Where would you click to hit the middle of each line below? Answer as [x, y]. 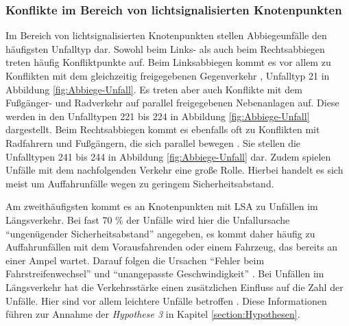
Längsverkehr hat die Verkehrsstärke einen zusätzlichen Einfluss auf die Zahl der [174, 287]
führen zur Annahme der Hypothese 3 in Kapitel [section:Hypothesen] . [153, 314]
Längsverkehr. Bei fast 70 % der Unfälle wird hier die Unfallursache [148, 219]
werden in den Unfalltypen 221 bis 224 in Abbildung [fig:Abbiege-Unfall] [158, 116]
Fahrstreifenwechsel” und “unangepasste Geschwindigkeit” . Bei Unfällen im [165, 273]
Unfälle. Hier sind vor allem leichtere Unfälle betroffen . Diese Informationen [166, 300]
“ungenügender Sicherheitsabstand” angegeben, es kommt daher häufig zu [160, 233]
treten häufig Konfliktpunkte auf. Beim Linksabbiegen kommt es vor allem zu [168, 62]
